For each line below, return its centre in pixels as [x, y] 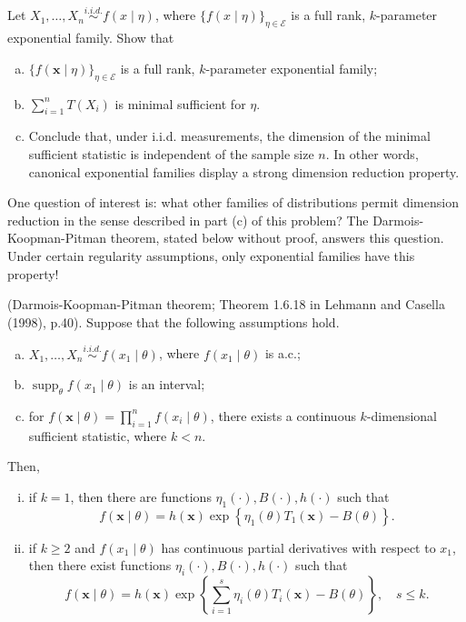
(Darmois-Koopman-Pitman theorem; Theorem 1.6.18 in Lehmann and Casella [226, 304]
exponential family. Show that [91, 38]
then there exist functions [100, 565]
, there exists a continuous [283, 415]
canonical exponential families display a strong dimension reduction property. [244, 171]
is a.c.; [283, 353]
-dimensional [402, 415]
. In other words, [372, 153]
